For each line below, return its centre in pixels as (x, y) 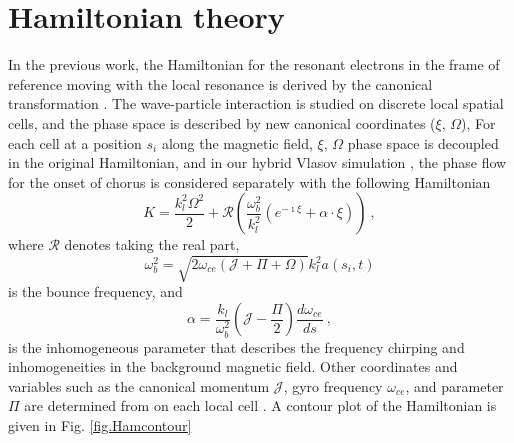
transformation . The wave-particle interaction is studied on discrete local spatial (256, 103)
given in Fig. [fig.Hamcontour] (100, 425)
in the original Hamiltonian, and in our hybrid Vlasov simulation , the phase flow (257, 162)
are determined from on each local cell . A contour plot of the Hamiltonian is (260, 405)
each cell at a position (75, 142)
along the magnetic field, (237, 142)
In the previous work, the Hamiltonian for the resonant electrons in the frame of (254, 64)
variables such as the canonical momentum (139, 385)
